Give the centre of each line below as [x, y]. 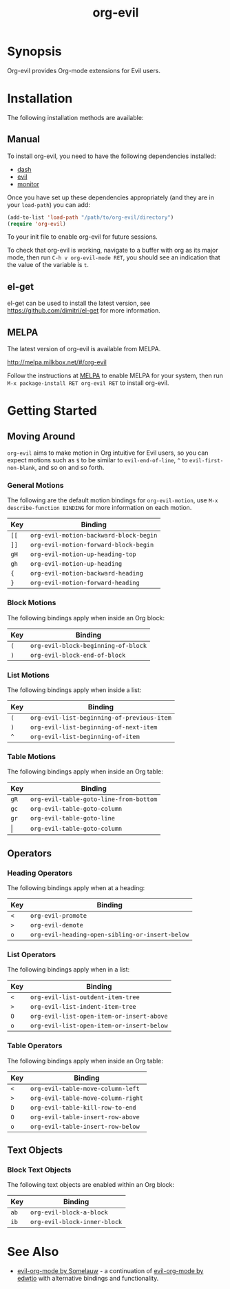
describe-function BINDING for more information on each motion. [100, 508]
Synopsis [34, 51]
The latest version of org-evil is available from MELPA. [84, 349]
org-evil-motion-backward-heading [86, 573]
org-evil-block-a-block [69, 1213]
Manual [23, 139]
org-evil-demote [57, 925]
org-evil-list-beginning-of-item [85, 737]
